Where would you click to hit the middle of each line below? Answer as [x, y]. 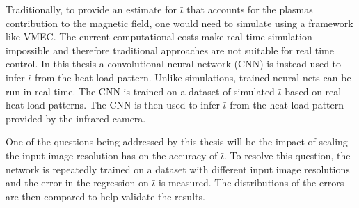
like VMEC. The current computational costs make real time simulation [159, 37]
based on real [313, 91]
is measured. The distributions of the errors [251, 183]
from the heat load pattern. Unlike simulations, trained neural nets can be [193, 77]
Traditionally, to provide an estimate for [91, 9]
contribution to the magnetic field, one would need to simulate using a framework [179, 23]
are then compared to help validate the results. [105, 196]
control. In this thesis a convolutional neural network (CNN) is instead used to [174, 64]
